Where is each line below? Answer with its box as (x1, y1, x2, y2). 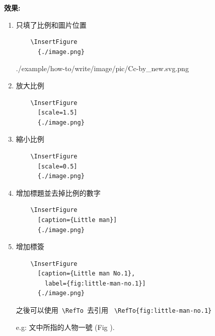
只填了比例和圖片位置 (16, 19, 87, 30)
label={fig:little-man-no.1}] (45, 279, 146, 287)
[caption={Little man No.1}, (37, 270, 135, 277)
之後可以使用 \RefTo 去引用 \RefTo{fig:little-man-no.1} (16, 305, 212, 315)
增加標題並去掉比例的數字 (16, 187, 101, 198)
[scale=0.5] (37, 162, 78, 170)
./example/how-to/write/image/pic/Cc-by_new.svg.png (16, 63, 189, 74)
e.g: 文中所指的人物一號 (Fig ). (16, 321, 115, 332)
